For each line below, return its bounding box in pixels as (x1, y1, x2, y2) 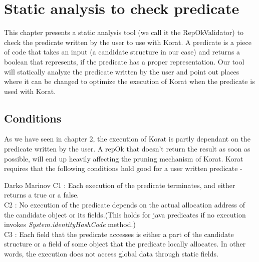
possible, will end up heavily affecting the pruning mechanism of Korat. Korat (4, 153, 243, 163)
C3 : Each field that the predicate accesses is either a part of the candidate (4, 228, 234, 239)
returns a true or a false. (4, 189, 79, 200)
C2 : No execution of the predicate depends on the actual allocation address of (4, 199, 245, 210)
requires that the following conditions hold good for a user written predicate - (4, 163, 242, 173)
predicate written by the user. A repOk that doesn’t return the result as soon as (4, 143, 250, 154)
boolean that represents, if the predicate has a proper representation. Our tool (4, 56, 244, 66)
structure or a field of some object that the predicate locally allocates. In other (4, 238, 246, 249)
